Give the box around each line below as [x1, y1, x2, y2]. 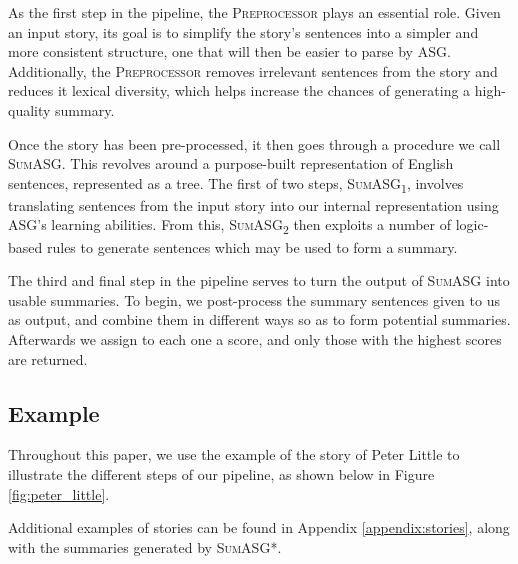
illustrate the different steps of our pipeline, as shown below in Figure [8, 463, 435, 484]
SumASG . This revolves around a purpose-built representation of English [8, 153, 454, 174]
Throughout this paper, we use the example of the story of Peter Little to [8, 444, 460, 465]
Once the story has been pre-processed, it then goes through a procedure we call [8, 133, 501, 154]
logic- [455, 214, 489, 235]
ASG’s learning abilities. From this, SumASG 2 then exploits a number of [8, 214, 452, 238]
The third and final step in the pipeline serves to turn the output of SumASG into [8, 270, 510, 291]
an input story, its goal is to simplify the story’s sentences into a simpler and [8, 21, 479, 42]
